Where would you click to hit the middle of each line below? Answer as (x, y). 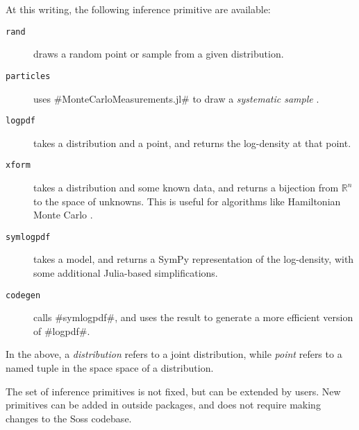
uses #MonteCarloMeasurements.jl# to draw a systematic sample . (176, 98)
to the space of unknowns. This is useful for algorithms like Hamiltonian (187, 201)
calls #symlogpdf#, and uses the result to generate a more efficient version (193, 317)
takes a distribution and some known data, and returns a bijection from (186, 187)
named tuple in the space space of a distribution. (110, 368)
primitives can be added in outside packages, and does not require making (163, 405)
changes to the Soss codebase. (69, 418)
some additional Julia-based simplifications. (126, 273)
